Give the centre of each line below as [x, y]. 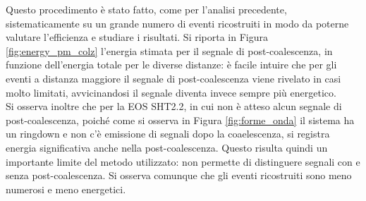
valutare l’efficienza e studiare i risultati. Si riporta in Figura [137, 37]
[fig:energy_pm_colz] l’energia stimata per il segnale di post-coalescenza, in [169, 50]
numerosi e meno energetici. [66, 189]
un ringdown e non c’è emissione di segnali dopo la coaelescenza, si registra [168, 134]
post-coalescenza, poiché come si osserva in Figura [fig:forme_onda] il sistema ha [180, 120]
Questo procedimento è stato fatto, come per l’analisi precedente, [146, 9]
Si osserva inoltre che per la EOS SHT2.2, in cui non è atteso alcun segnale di [174, 106]
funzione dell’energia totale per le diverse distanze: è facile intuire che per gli [171, 65]
